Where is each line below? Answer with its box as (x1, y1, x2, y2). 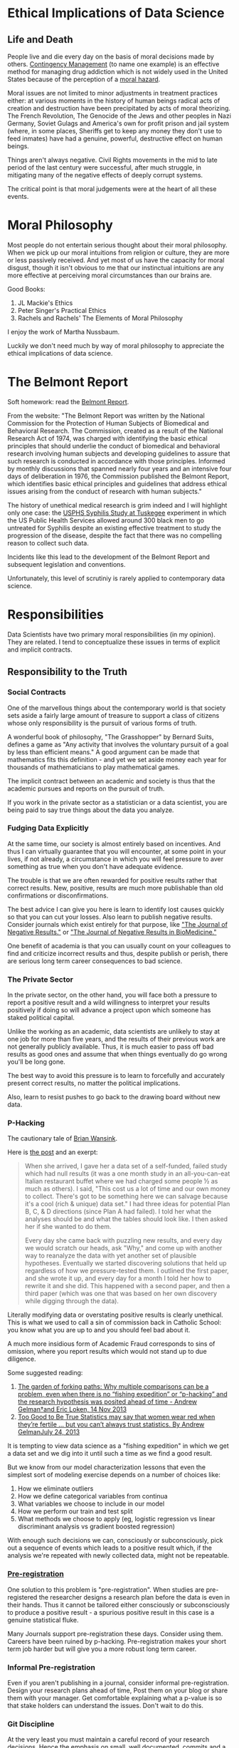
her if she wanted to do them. (24, 1223, 112, 1231)
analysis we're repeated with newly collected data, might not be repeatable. (7, 1551, 230, 1560)
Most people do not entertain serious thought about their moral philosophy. (7, 240, 228, 249)
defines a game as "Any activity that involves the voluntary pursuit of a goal (7, 740, 229, 749)
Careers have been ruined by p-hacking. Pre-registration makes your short (7, 1637, 226, 1645)
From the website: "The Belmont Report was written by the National (7, 411, 205, 420)
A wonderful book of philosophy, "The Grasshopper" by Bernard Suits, (7, 732, 214, 741)
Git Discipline (7, 1719, 55, 1729)
